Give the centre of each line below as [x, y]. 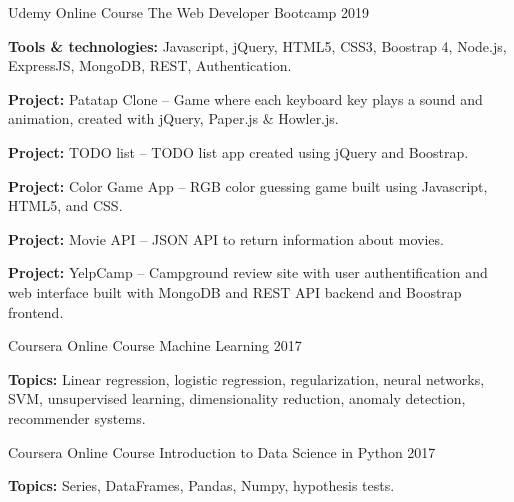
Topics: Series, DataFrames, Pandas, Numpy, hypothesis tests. [201, 485]
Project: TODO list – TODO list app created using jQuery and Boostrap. [238, 151]
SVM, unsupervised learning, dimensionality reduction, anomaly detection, [237, 398]
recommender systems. [77, 417]
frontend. [36, 311]
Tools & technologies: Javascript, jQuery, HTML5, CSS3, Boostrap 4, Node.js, [257, 45]
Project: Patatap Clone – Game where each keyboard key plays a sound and [245, 98]
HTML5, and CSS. [65, 205]
